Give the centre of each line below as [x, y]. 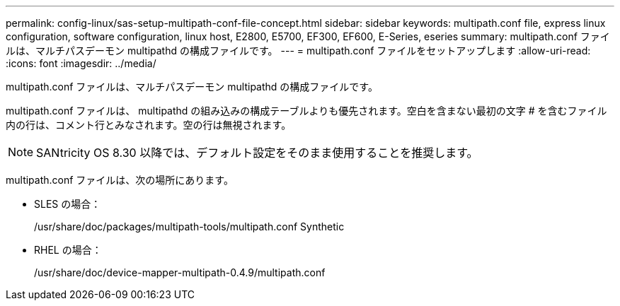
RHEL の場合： [68, 250]
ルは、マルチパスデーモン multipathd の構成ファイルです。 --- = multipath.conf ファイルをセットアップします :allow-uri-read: [298, 51]
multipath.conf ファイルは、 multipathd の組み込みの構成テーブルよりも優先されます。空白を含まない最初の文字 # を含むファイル [306, 111]
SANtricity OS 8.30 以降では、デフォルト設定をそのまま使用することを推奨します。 [257, 153]
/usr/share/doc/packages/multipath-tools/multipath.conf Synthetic [189, 226]
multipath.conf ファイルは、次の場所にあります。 [120, 180]
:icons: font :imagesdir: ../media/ [81, 63]
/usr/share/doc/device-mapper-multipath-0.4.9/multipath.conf [180, 272]
